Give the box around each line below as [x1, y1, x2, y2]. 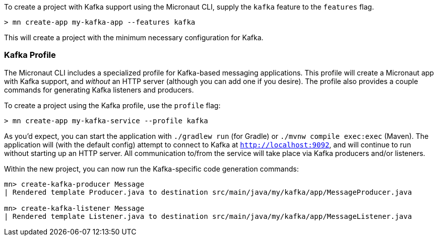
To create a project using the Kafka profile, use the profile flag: [4, 101, 221, 110]
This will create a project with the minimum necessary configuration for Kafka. [4, 33, 264, 42]
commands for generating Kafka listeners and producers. [4, 85, 194, 94]
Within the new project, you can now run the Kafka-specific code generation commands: [4, 164, 299, 173]
